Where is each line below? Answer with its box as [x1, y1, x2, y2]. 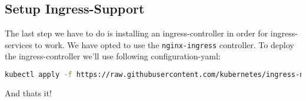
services [5, 38, 32, 51]
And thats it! [5, 86, 52, 99]
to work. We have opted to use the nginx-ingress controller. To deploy [35, 38, 294, 51]
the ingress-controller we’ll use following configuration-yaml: [5, 50, 221, 62]
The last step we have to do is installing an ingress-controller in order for [5, 27, 268, 39]
